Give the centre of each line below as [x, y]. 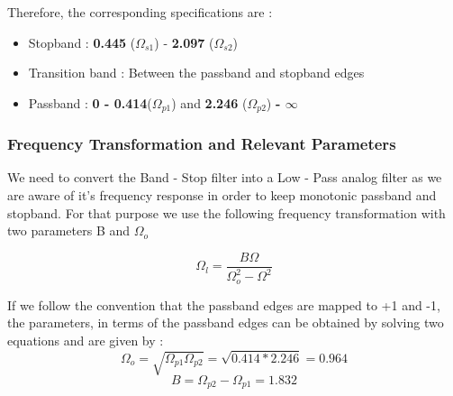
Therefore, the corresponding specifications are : [140, 12]
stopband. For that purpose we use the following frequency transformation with [226, 212]
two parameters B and [69, 230]
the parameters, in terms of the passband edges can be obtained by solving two [226, 322]
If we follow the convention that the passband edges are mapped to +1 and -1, [224, 304]
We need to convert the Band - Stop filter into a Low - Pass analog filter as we [225, 177]
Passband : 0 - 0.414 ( [90, 102]
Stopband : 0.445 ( [82, 42]
